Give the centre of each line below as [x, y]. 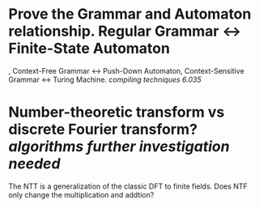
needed [34, 164]
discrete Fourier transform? [103, 129]
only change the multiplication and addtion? [81, 194]
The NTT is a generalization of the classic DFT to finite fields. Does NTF [128, 186]
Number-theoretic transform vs [117, 112]
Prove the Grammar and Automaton [130, 14]
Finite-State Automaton [89, 49]
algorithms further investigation [119, 147]
